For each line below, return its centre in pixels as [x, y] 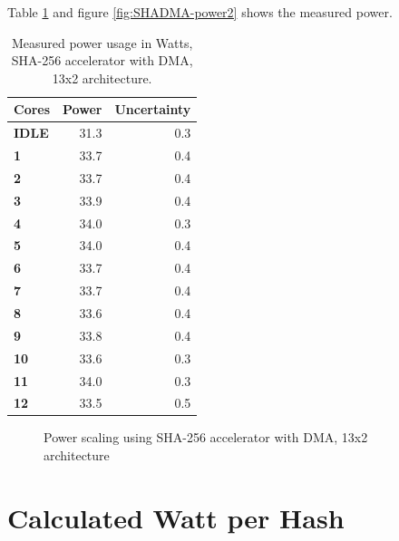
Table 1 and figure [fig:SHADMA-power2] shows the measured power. [200, 12]
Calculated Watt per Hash [176, 517]
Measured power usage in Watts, [102, 42]
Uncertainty [153, 109]
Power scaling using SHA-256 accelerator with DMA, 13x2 [206, 437]
